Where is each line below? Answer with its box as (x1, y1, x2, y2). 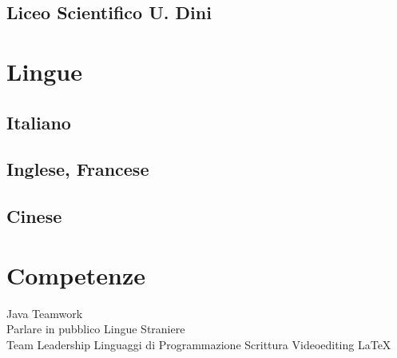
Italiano (6, 109, 71, 134)
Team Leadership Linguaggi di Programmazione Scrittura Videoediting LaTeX (6, 336, 391, 352)
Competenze (6, 258, 145, 291)
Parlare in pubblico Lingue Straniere (6, 320, 185, 337)
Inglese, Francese (6, 157, 149, 181)
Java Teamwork (6, 304, 83, 321)
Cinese (6, 204, 62, 229)
